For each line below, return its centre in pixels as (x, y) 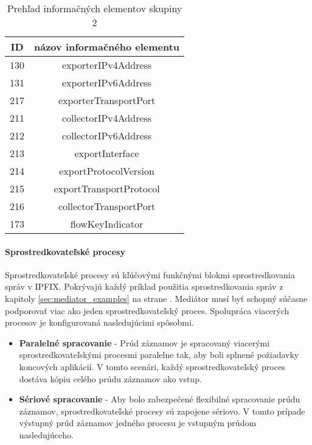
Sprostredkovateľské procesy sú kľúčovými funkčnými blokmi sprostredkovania (150, 274)
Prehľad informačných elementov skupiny (95, 8)
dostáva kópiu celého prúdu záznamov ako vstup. (110, 378)
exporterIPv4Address (107, 65)
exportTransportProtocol (107, 188)
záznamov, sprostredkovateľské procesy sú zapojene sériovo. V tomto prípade (162, 411)
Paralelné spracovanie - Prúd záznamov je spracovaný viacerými (144, 342)
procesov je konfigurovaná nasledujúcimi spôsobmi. (99, 322)
